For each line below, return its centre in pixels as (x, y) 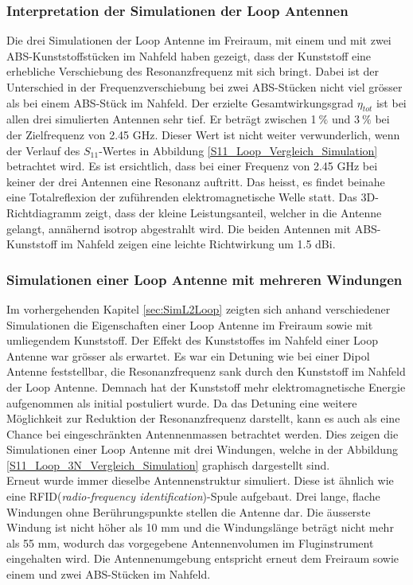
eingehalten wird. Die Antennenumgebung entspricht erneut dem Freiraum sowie (203, 558)
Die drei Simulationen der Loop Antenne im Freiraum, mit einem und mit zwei (199, 40)
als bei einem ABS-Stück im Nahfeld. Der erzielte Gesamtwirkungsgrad (180, 102)
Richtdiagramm (44, 212)
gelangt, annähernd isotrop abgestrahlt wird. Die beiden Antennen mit (179, 228)
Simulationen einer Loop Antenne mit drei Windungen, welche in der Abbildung (202, 449)
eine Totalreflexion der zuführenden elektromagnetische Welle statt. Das (182, 197)
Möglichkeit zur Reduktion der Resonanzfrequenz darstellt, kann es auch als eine (203, 418)
